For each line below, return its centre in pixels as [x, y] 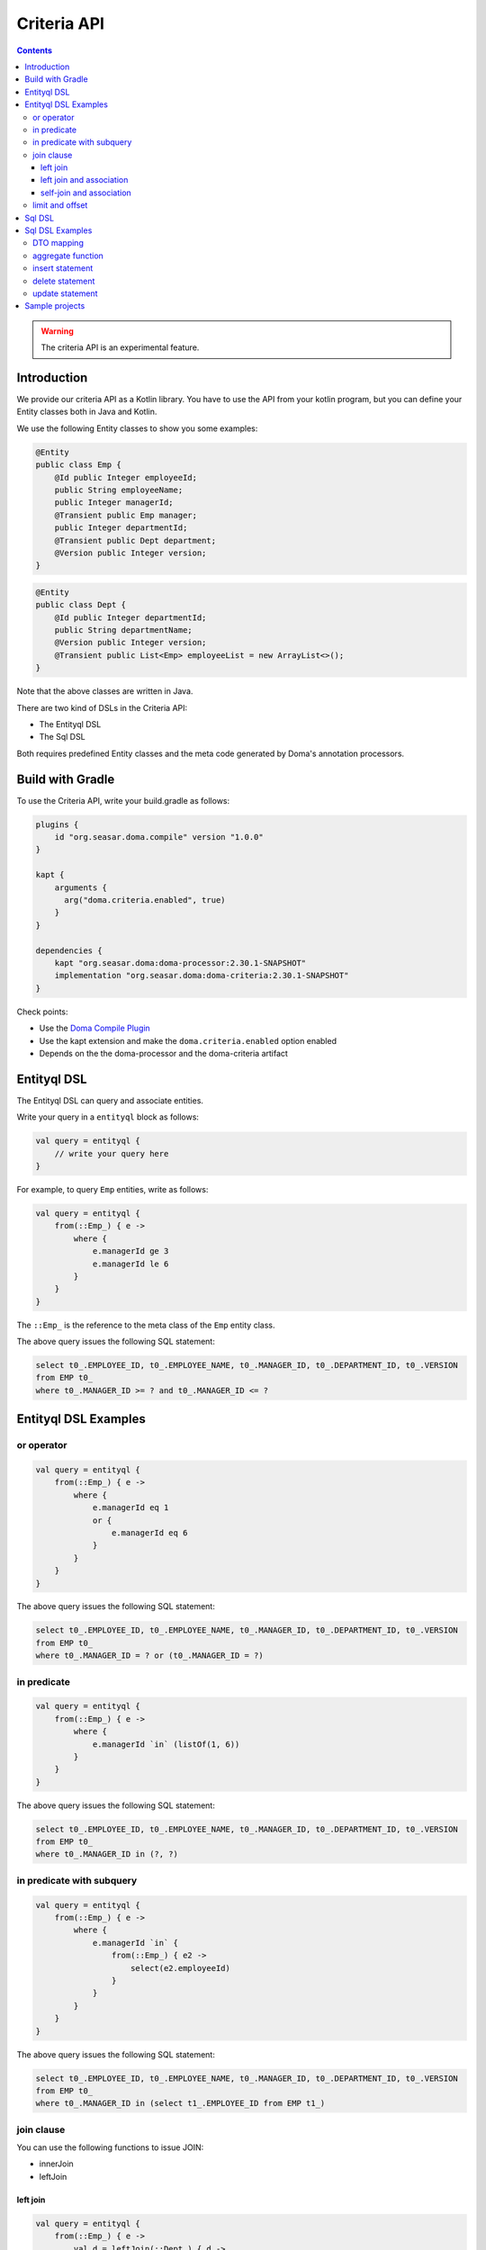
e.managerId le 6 [130, 1264]
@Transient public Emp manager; [126, 515]
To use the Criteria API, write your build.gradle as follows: [123, 800]
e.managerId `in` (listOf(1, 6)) [166, 1744]
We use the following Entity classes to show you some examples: [137, 428]
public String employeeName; [119, 490]
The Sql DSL [62, 737]
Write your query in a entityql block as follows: [108, 1117]
